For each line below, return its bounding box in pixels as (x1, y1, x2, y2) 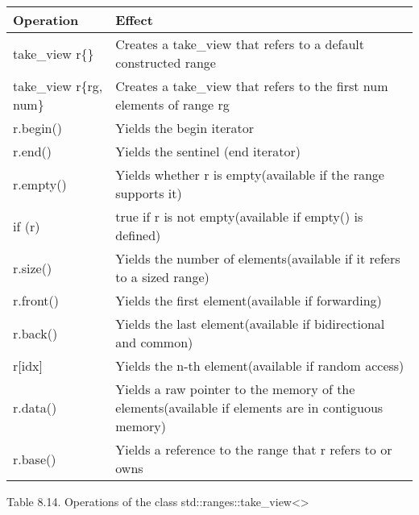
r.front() (13, 291, 60, 309)
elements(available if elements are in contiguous (115, 398, 384, 417)
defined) (115, 226, 161, 244)
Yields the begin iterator (115, 118, 255, 137)
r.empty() (13, 174, 67, 193)
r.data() (13, 398, 57, 417)
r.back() (13, 323, 58, 343)
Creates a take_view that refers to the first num (115, 77, 388, 95)
